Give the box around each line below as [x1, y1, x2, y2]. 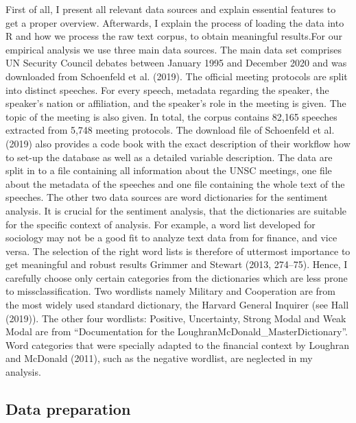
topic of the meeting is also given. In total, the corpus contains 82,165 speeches [5, 109, 337, 123]
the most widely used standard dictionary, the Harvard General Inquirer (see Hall [5, 298, 349, 312]
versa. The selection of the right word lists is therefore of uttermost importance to [5, 243, 351, 258]
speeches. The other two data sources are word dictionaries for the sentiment [5, 190, 328, 204]
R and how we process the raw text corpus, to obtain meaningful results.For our [5, 29, 343, 43]
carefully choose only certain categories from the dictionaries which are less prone [5, 270, 348, 285]
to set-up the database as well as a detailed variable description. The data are [5, 149, 333, 164]
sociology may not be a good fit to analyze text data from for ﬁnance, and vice [5, 230, 337, 245]
